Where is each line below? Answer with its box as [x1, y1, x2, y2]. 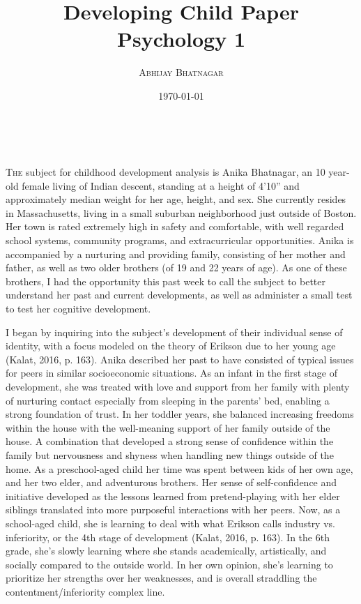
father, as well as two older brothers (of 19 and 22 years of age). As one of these [6, 260, 347, 275]
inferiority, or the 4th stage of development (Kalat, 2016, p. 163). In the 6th [6, 529, 330, 544]
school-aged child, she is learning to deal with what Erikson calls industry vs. [6, 515, 335, 530]
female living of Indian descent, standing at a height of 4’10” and [22, 178, 300, 192]
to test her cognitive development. [6, 301, 151, 316]
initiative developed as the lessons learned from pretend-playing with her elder [6, 488, 340, 503]
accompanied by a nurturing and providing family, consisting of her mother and [6, 246, 346, 261]
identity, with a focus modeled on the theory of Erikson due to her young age [6, 338, 336, 353]
